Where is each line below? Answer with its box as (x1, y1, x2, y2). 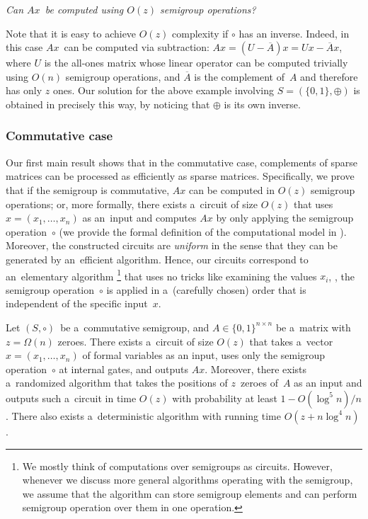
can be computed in (189, 182, 275, 197)
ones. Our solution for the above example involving (52, 83, 275, 98)
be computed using (45, 2, 124, 16)
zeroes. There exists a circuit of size (57, 333, 214, 348)
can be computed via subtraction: (64, 40, 209, 55)
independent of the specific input (6, 296, 148, 311)
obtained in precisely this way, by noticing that (6, 96, 210, 111)
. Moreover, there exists (205, 361, 307, 376)
